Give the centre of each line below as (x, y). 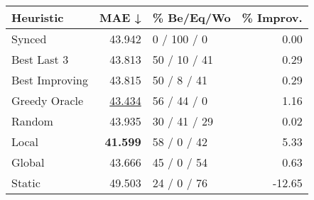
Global (28, 162)
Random (32, 121)
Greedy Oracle (48, 100)
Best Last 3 (40, 59)
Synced (29, 39)
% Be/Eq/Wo (191, 17)
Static (26, 183)
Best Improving (50, 80)
